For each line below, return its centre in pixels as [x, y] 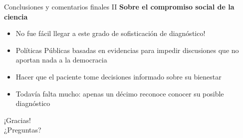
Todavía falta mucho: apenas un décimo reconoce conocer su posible [120, 93]
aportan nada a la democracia [61, 60]
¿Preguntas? [23, 130]
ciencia [16, 16]
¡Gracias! [17, 120]
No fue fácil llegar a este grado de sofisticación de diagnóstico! [111, 33]
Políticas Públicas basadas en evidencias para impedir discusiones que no [127, 50]
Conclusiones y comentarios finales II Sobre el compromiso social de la [119, 6]
